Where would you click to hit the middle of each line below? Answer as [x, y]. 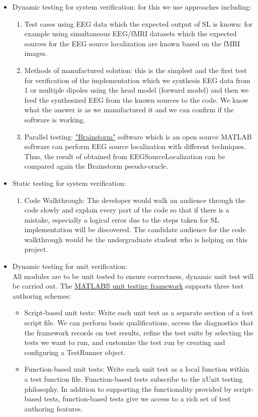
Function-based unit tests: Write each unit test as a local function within [137, 369]
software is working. [55, 119]
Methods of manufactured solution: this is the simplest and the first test [136, 70]
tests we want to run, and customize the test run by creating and [125, 342]
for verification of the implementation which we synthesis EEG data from [137, 80]
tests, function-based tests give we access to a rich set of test [137, 399]
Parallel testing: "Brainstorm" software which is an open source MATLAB [138, 136]
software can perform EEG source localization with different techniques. [135, 146]
